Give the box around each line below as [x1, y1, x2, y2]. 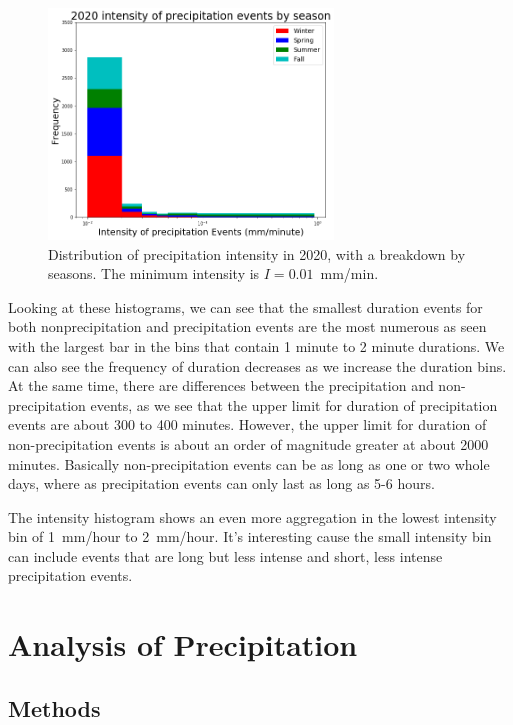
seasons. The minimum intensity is [48, 263, 260, 284]
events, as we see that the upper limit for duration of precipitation [90, 394, 498, 415]
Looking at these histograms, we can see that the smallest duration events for [8, 296, 483, 317]
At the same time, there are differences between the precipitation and [8, 375, 434, 396]
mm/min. [320, 263, 379, 284]
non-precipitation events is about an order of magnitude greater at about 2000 [8, 433, 489, 454]
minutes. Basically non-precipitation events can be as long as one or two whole [8, 453, 490, 474]
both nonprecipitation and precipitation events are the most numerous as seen [8, 316, 487, 337]
